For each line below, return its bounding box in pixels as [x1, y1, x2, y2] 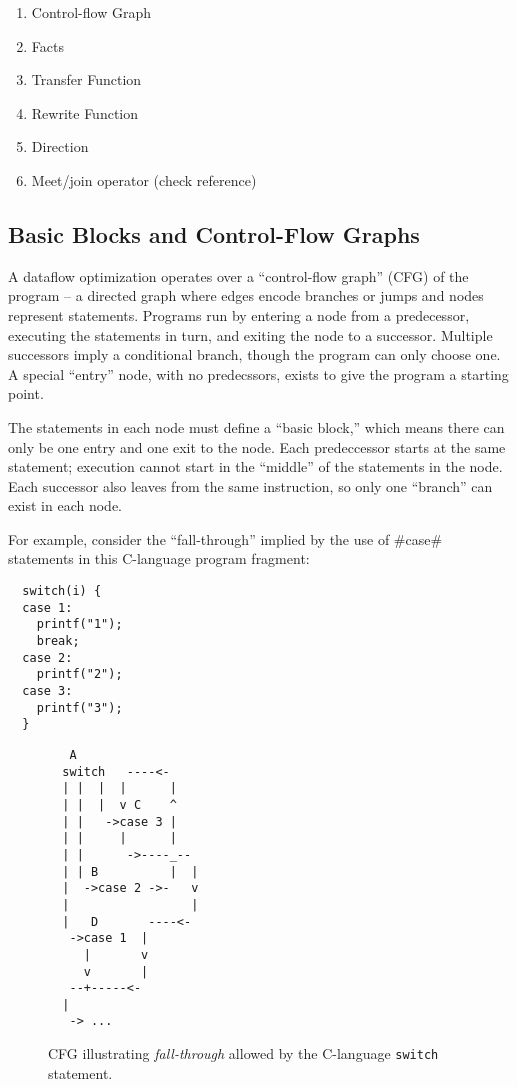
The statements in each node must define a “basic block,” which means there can [8, 416, 505, 437]
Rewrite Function [31, 102, 139, 123]
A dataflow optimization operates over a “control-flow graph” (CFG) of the [8, 265, 469, 286]
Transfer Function [31, 69, 142, 90]
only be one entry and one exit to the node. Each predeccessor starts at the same [8, 436, 506, 457]
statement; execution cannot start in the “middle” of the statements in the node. [8, 456, 503, 477]
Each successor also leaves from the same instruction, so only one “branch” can [8, 475, 493, 496]
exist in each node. [8, 495, 123, 516]
